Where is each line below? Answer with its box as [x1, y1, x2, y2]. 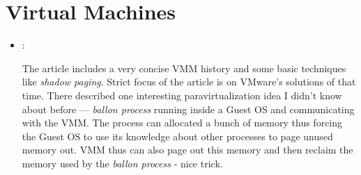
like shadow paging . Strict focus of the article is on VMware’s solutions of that [22, 74, 356, 89]
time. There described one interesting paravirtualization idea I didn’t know [22, 87, 342, 102]
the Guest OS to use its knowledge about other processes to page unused [22, 128, 333, 143]
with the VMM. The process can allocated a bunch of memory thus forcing [22, 115, 343, 130]
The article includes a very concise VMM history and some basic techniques [22, 60, 346, 75]
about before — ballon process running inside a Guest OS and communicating [22, 101, 355, 116]
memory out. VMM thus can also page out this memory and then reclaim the [22, 142, 353, 157]
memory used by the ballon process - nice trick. [22, 156, 223, 170]
